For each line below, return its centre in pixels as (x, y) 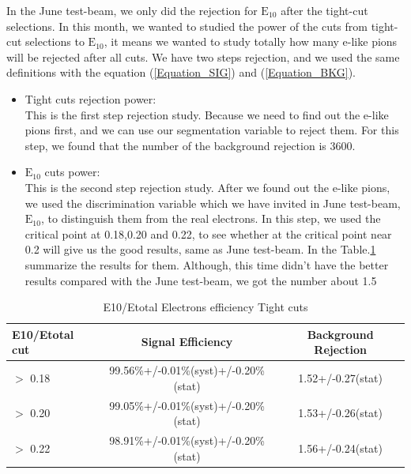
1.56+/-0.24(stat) (340, 448)
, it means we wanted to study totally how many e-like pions (251, 41)
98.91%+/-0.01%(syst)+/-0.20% (187, 440)
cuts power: (72, 172)
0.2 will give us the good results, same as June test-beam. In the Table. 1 (200, 249)
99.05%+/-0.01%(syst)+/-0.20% (187, 405)
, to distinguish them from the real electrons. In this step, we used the (211, 218)
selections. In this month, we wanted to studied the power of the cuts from (187, 26)
